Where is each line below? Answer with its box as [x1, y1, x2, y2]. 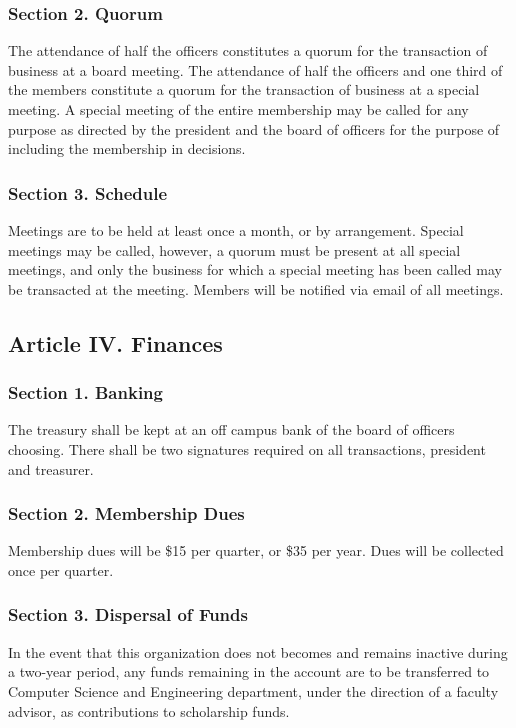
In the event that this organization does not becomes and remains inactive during [8, 641, 508, 662]
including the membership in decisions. [8, 138, 246, 159]
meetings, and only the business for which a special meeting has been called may [8, 259, 502, 280]
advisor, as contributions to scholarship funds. [8, 700, 290, 721]
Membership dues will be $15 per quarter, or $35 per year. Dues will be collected [8, 540, 504, 561]
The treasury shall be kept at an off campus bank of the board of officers [8, 419, 455, 440]
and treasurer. [8, 458, 94, 479]
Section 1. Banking [8, 380, 163, 405]
